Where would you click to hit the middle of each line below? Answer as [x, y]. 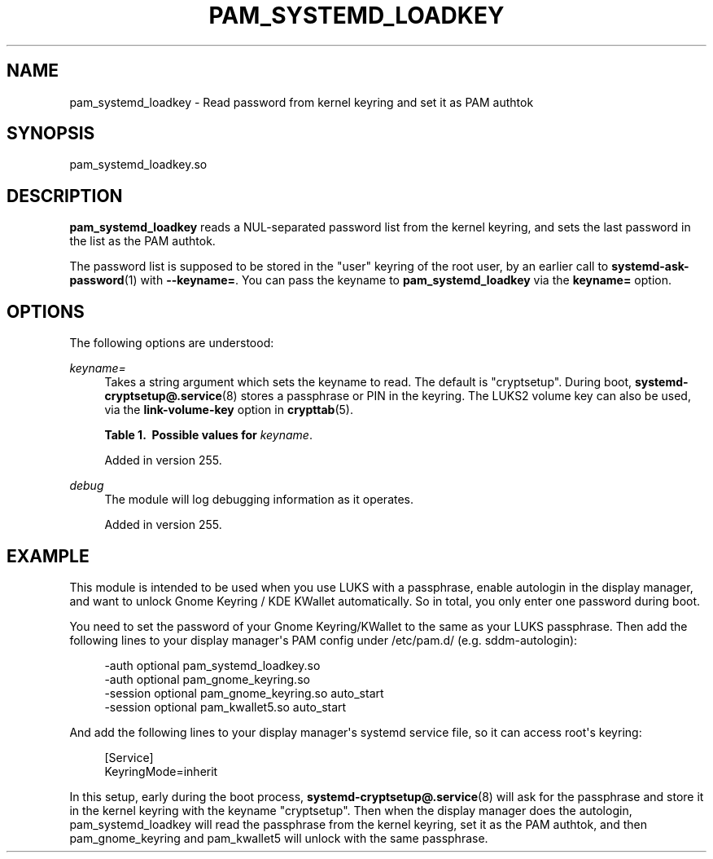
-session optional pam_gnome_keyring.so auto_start [244, 693]
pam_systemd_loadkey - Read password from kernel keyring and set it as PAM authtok [302, 102]
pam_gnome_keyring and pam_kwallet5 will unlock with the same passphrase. [279, 838]
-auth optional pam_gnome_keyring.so [207, 679]
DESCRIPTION [65, 196]
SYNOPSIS [51, 134]
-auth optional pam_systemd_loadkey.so [212, 665]
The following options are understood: [172, 343]
